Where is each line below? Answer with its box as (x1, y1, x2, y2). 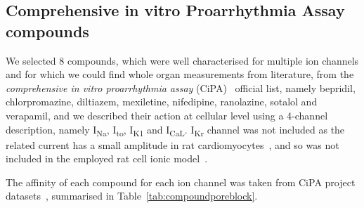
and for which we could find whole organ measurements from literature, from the (6, 67, 354, 82)
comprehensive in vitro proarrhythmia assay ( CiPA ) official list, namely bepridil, (6, 80, 356, 95)
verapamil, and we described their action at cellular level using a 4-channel (6, 108, 328, 122)
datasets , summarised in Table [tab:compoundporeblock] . (6, 188, 258, 203)
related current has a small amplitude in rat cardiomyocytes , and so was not (6, 137, 339, 152)
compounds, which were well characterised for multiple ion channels (67, 53, 359, 67)
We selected (6, 53, 56, 67)
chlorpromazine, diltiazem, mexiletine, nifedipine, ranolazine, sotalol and (6, 94, 318, 109)
